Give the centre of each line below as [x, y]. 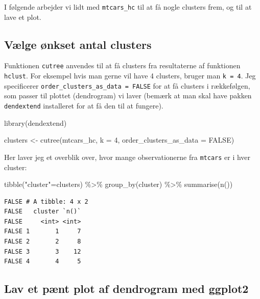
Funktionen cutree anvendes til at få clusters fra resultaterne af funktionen [122, 65]
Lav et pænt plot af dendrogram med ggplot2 [126, 289]
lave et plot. [23, 17]
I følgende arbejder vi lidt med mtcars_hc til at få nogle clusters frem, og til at [128, 7]
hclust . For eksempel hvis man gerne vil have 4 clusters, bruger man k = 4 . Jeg [130, 76]
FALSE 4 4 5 [43, 262]
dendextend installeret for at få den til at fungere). [84, 106]
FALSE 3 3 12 [43, 251]
